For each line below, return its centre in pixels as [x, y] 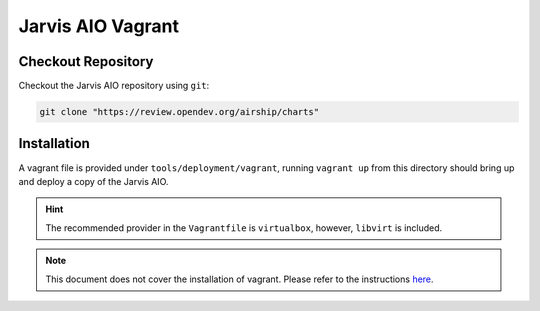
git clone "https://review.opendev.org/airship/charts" [179, 112]
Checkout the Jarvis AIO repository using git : [114, 86]
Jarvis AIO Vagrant [99, 26]
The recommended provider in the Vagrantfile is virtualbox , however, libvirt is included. [244, 227]
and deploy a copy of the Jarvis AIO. [93, 181]
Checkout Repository [86, 61]
